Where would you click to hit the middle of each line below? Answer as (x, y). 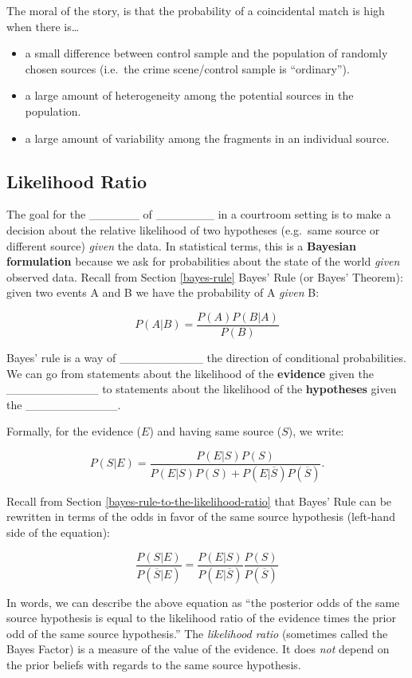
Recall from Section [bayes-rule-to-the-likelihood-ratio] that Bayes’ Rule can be (199, 501)
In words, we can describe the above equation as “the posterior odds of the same (203, 602)
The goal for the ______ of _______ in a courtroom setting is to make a (199, 214)
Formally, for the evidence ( (74, 431)
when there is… (43, 26)
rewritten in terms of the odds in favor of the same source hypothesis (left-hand (201, 516)
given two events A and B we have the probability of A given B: (163, 292)
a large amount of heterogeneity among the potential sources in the (189, 95)
